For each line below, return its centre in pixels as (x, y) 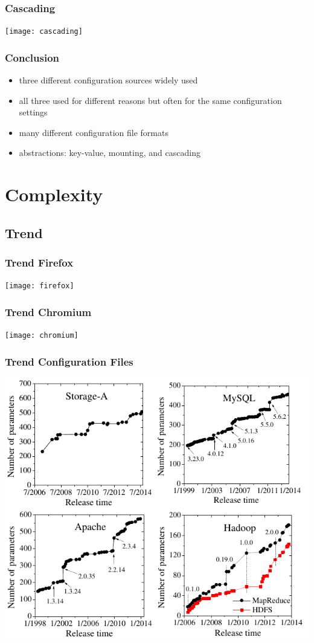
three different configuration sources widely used (108, 80)
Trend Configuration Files (69, 361)
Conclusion (32, 57)
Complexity (54, 194)
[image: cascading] (44, 32)
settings (33, 112)
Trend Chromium (48, 312)
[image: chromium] (42, 336)
